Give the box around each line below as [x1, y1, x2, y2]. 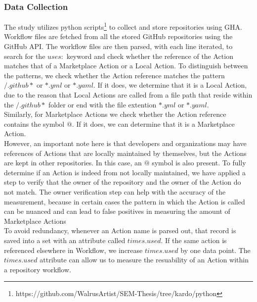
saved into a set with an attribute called [4, 235, 126, 245]
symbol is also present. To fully [152, 157, 246, 168]
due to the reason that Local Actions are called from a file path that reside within [4, 90, 253, 100]
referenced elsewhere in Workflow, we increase [4, 245, 143, 255]
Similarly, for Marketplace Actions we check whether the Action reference [4, 109, 226, 119]
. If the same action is [161, 235, 227, 245]
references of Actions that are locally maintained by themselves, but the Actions [4, 148, 247, 158]
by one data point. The [180, 245, 251, 255]
